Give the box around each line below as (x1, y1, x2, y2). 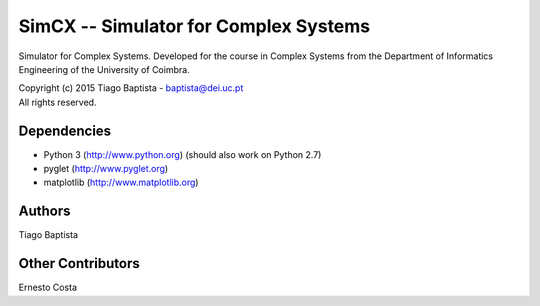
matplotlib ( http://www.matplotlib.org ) (43, 176, 199, 189)
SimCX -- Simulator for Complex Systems (18, 15, 371, 37)
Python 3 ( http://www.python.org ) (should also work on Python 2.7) (43, 148, 322, 160)
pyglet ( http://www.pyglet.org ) (43, 163, 169, 175)
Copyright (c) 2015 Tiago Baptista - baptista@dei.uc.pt (18, 82, 244, 94)
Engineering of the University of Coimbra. (18, 63, 190, 75)
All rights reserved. (18, 96, 97, 108)
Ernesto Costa (18, 281, 78, 294)
